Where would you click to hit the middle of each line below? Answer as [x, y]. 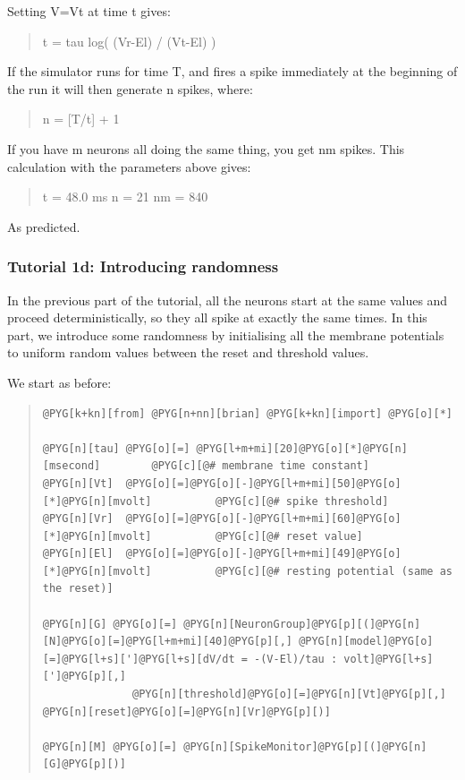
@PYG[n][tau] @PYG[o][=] [116, 448]
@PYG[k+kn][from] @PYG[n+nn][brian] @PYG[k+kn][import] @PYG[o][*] [247, 413]
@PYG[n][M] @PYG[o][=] [110, 746]
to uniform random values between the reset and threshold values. [188, 352]
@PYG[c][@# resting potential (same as [334, 571]
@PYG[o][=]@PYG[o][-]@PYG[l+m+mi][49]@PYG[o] [263, 554]
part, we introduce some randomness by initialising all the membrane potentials [226, 334]
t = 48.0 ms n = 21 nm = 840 [125, 197]
